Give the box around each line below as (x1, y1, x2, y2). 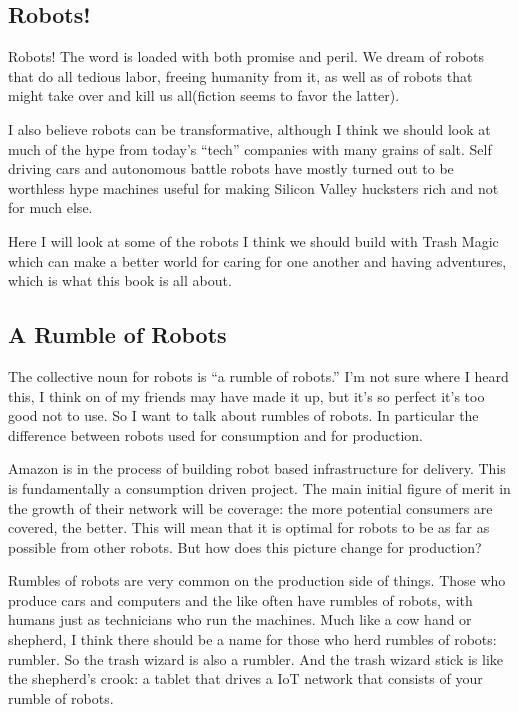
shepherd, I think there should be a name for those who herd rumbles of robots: (8, 629, 497, 650)
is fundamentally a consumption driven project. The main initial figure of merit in (8, 477, 511, 498)
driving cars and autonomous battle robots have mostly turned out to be (8, 158, 454, 179)
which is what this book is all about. (8, 270, 232, 291)
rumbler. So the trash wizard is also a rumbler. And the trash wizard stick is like (8, 648, 504, 669)
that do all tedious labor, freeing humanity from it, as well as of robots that (8, 65, 473, 86)
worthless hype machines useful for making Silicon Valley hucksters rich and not (8, 177, 499, 198)
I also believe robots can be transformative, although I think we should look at (8, 118, 491, 139)
